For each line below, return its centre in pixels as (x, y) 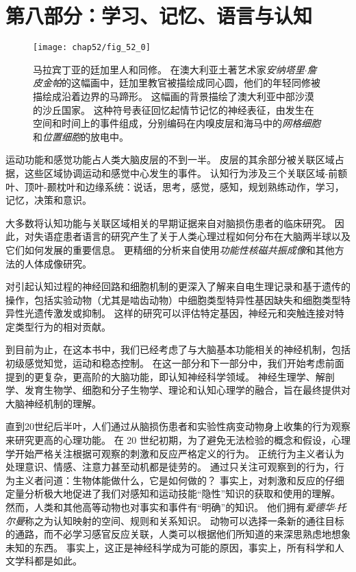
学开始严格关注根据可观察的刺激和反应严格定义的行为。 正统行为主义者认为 (175, 453)
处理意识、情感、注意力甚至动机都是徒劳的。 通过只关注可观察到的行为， (170, 467)
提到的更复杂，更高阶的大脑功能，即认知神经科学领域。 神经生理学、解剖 (170, 376)
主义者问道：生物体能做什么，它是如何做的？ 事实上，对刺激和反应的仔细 (179, 480)
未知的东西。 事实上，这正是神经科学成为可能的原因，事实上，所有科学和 (170, 547)
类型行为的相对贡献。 (63, 326)
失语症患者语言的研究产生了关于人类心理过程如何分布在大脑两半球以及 (192, 236)
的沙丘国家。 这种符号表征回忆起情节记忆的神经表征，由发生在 (174, 109)
